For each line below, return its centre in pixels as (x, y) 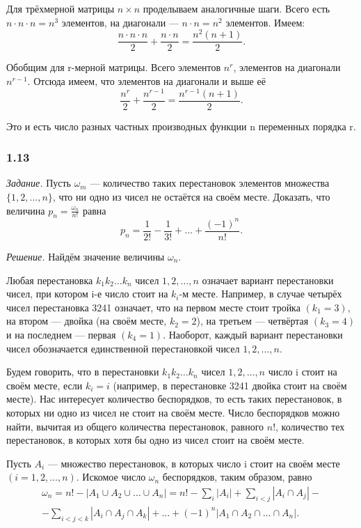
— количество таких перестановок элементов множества (210, 183)
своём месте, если (45, 385)
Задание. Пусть (39, 183)
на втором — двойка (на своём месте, (87, 321)
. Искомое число (111, 477)
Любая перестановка (50, 280)
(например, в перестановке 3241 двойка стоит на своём (230, 385)
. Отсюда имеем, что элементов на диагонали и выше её (146, 80)
